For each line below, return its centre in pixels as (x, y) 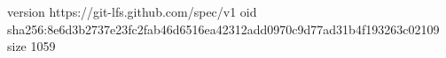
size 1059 (31, 46)
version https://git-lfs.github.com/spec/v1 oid (132, 11)
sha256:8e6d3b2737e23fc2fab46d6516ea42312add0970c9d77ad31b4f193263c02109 (223, 29)
